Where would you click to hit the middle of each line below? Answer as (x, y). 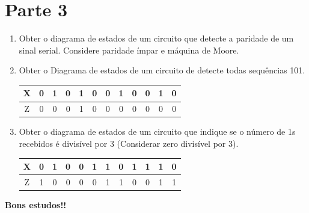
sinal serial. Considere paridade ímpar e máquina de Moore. (129, 50)
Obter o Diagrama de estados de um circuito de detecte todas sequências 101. (162, 70)
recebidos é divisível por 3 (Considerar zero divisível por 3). (129, 143)
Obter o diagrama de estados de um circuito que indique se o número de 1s (157, 131)
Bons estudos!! (36, 204)
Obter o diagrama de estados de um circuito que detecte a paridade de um (156, 38)
